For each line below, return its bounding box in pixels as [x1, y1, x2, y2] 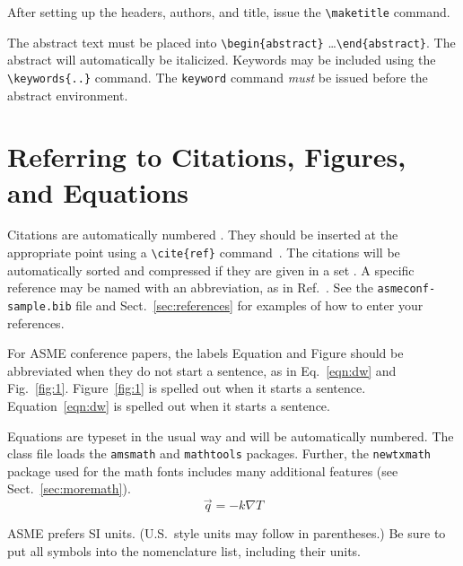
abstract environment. [7, 85, 128, 104]
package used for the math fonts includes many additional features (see [7, 461, 398, 480]
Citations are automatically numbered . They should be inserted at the [7, 225, 398, 244]
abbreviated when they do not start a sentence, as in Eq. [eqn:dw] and [7, 361, 397, 379]
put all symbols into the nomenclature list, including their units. [7, 541, 361, 560]
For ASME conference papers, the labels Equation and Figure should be [7, 344, 404, 362]
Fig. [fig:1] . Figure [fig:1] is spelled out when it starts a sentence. [7, 379, 366, 397]
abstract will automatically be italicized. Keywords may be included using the [7, 50, 436, 69]
